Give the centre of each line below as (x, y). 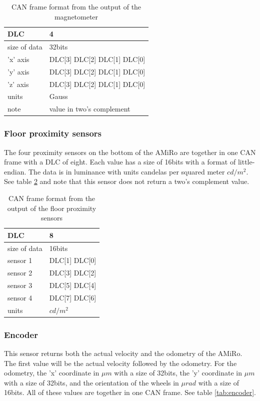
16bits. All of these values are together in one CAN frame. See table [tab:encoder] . (130, 392)
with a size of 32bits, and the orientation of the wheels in (91, 382)
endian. (15, 171)
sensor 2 (20, 273)
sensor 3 (20, 285)
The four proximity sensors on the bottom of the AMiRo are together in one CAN (130, 152)
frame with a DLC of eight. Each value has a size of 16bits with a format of (120, 162)
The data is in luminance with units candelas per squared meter (127, 171)
